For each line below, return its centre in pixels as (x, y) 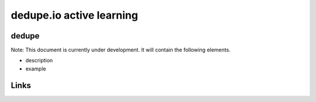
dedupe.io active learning (75, 15)
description (39, 61)
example (36, 68)
